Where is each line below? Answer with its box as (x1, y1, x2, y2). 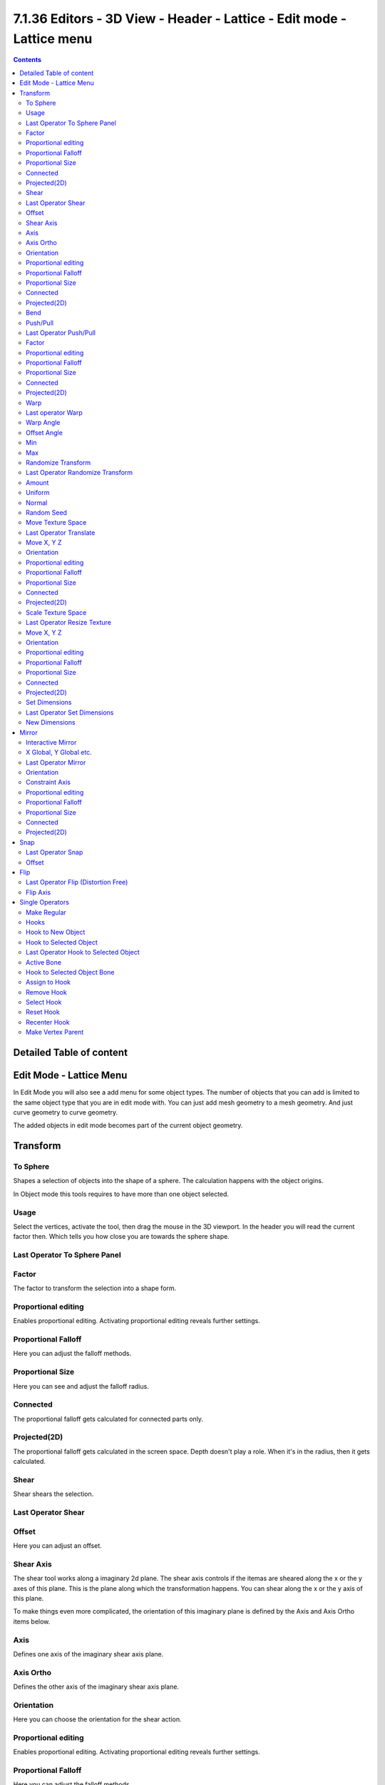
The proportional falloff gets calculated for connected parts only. (13, 1414, 203, 1423)
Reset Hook (26, 1007, 60, 1017)
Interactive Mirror (26, 738, 77, 746)
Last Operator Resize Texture (26, 618, 112, 627)
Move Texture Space (26, 518, 87, 527)
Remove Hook (26, 987, 67, 996)
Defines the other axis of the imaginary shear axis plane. (13, 1682, 180, 1691)
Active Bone (26, 957, 62, 967)
